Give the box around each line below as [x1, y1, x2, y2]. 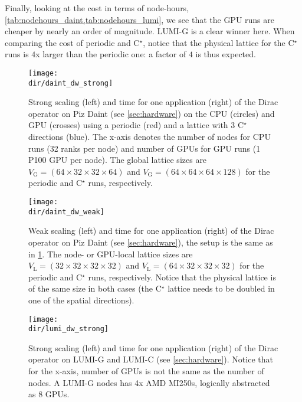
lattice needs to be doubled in [168, 282, 275, 295]
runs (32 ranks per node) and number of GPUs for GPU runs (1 [28, 142, 261, 154]
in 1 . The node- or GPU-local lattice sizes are [28, 247, 193, 260]
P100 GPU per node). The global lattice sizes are [28, 153, 207, 166]
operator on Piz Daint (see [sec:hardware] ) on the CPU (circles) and [28, 107, 275, 119]
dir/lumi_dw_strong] [28, 325, 109, 334]
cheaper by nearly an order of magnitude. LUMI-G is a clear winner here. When [5, 25, 295, 37]
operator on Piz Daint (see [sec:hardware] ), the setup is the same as [28, 236, 273, 248]
